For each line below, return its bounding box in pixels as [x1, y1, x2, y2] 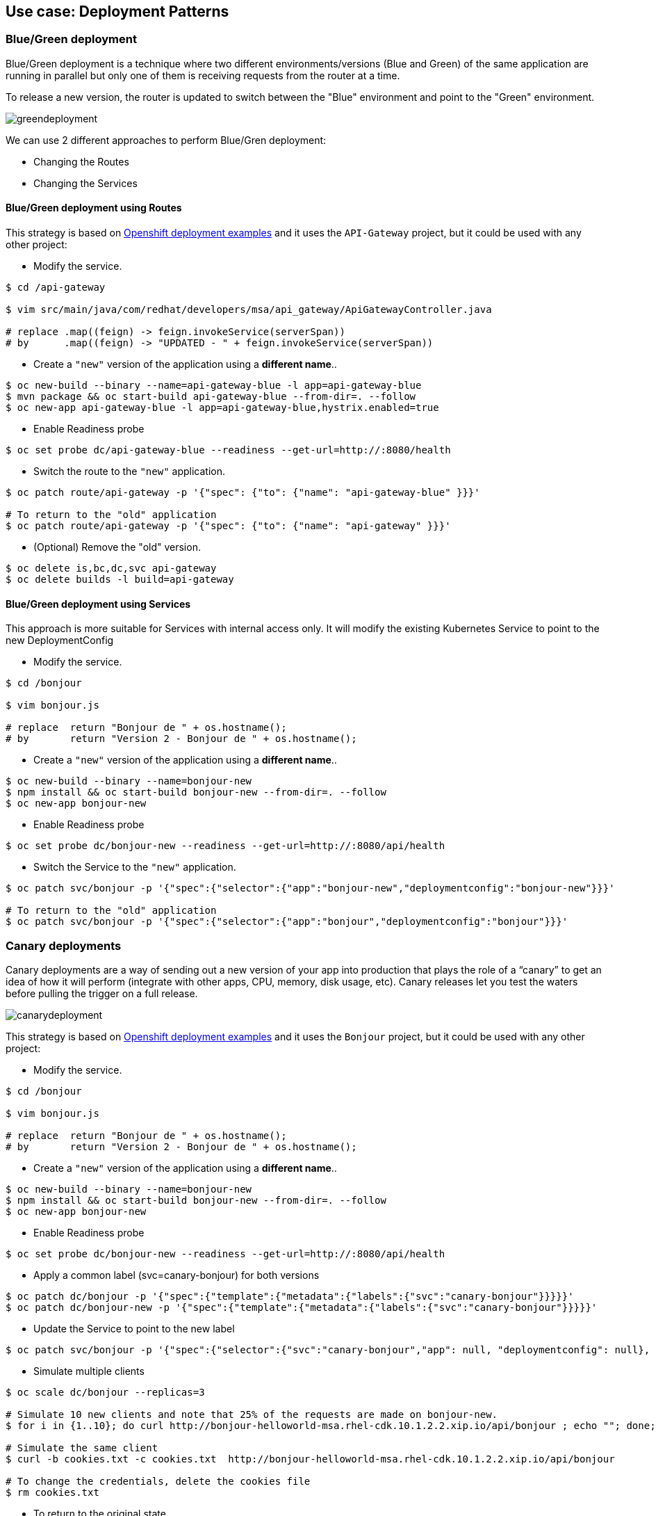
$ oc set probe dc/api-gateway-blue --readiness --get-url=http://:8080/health [6, 444, 451, 456]
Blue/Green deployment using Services [6, 597, 191, 610]
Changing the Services [33, 177, 138, 189]
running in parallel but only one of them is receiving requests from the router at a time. [6, 69, 400, 81]
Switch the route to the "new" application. [33, 465, 225, 478]
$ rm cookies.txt [6, 1486, 99, 1498]
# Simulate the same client [6, 1442, 158, 1453]
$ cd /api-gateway [6, 282, 106, 293]
